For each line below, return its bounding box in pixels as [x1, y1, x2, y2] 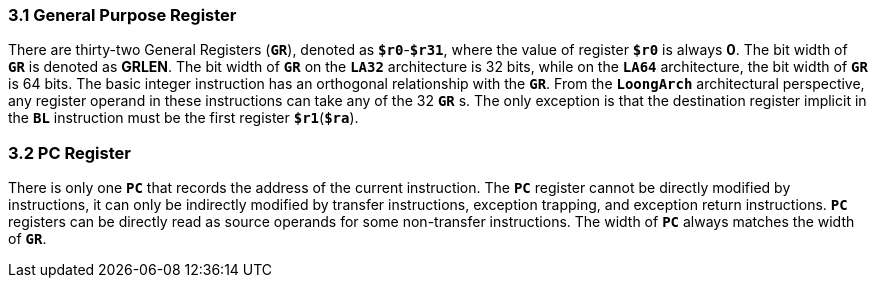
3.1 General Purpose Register [8, 5, 237, 25]
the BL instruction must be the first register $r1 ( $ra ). [8, 109, 359, 127]
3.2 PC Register [8, 142, 131, 163]
